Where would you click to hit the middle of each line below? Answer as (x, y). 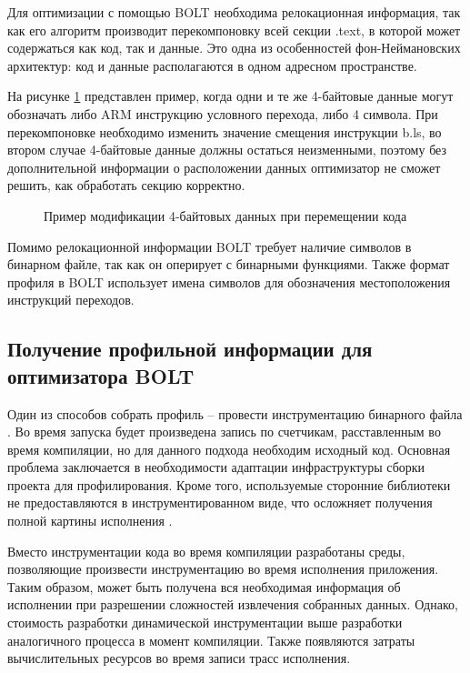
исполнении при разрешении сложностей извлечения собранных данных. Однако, (233, 604)
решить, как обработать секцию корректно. (126, 185)
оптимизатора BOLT (101, 375)
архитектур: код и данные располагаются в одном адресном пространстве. (212, 65)
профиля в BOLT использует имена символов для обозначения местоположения (229, 281)
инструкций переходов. (71, 300)
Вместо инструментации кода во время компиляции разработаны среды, (206, 551)
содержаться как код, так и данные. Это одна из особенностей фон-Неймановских (234, 48)
